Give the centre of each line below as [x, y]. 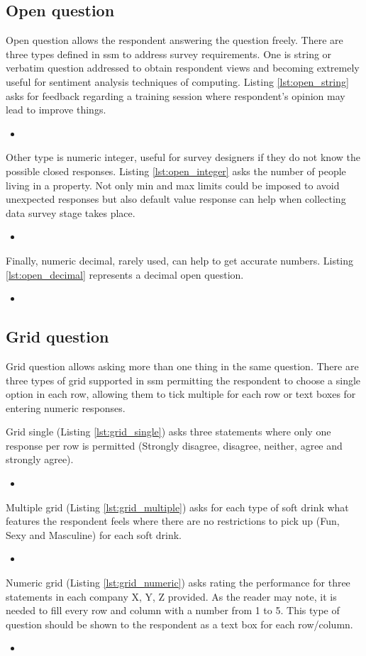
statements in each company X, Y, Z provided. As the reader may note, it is [171, 596]
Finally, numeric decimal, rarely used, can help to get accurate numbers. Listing [180, 260]
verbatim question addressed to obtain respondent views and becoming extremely [183, 68]
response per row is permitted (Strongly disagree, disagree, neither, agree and [174, 445]
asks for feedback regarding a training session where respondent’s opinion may [176, 95]
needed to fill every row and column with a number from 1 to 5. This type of [173, 610]
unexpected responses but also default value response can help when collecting [176, 199]
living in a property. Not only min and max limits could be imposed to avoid [173, 185]
